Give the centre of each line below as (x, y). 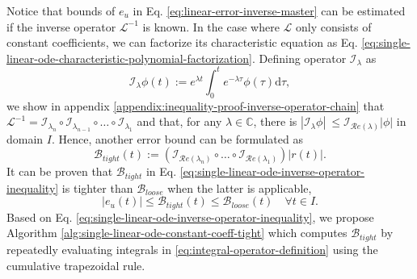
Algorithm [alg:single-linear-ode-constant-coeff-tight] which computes (177, 233)
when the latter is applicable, (240, 187)
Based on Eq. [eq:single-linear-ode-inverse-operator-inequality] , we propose (190, 217)
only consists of (334, 26)
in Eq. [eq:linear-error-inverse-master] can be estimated (269, 10)
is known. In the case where (211, 26)
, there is (275, 121)
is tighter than (97, 187)
